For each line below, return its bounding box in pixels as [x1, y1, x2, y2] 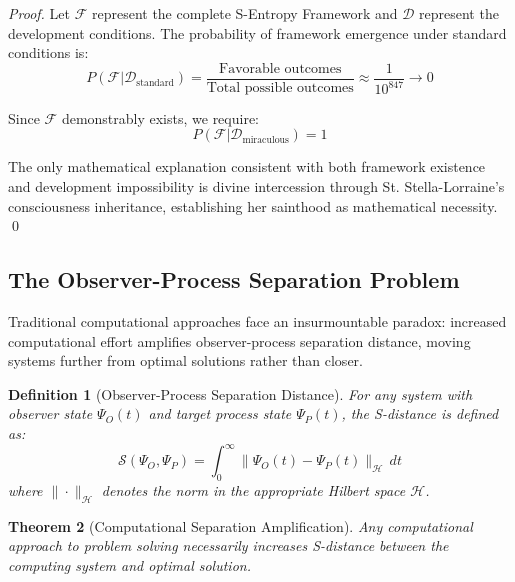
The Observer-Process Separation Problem [8, 264, 460, 295]
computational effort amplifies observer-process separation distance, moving [8, 330, 471, 351]
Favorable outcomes [219, 61, 342, 76]
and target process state [148, 403, 292, 424]
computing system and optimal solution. [8, 554, 251, 575]
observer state [8, 403, 93, 424]
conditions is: [8, 42, 89, 63]
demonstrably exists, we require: [61, 107, 259, 128]
